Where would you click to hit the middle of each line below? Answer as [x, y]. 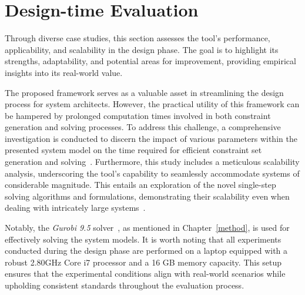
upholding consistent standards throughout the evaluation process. [125, 285]
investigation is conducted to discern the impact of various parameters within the [151, 138]
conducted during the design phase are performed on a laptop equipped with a [146, 251]
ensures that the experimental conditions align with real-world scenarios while [145, 274]
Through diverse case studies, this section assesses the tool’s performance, [138, 38]
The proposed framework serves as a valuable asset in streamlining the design [144, 92]
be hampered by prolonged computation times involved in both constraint [138, 115]
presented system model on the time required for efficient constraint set [133, 150]
